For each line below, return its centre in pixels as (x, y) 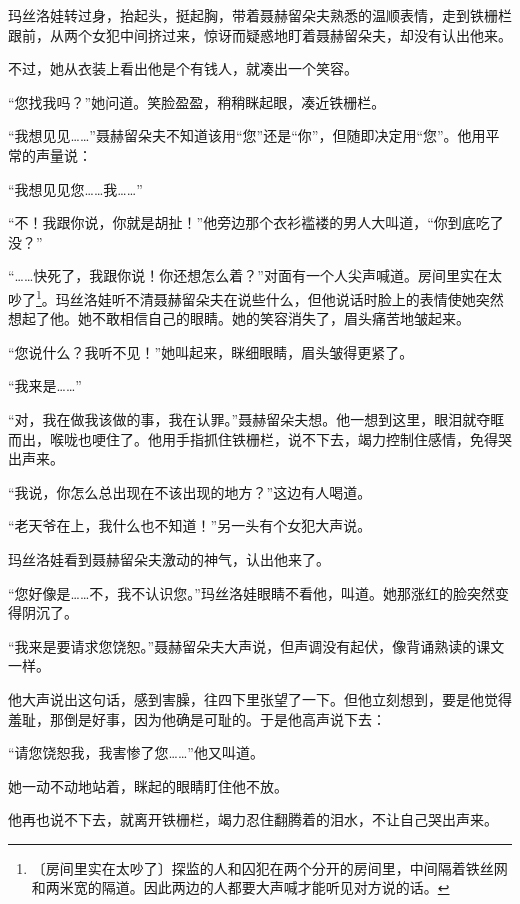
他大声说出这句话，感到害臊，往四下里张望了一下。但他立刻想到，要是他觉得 (260, 698)
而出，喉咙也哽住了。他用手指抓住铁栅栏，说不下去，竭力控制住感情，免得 (253, 438)
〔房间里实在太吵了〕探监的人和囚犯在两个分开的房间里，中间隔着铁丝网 (269, 867)
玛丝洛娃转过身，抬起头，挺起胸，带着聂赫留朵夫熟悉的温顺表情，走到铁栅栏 (260, 15)
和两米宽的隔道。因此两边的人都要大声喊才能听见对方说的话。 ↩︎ (240, 887)
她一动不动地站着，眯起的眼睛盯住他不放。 (148, 785)
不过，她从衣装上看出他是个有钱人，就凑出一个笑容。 (183, 68)
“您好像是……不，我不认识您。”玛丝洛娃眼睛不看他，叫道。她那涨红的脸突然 (251, 592)
